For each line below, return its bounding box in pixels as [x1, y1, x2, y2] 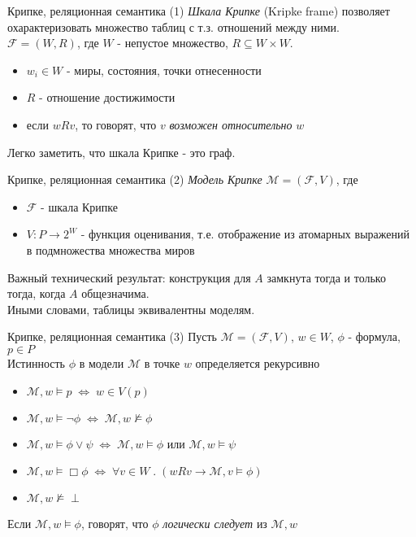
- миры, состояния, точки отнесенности [66, 61, 262, 78]
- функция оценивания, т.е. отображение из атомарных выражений [80, 225, 409, 242]
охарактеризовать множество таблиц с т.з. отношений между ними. [7, 18, 340, 35]
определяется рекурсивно [195, 354, 320, 371]
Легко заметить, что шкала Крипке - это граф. [7, 143, 236, 160]
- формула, [348, 328, 401, 345]
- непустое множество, [117, 34, 228, 51]
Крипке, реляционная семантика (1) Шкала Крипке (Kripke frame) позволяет [7, 2, 390, 19]
